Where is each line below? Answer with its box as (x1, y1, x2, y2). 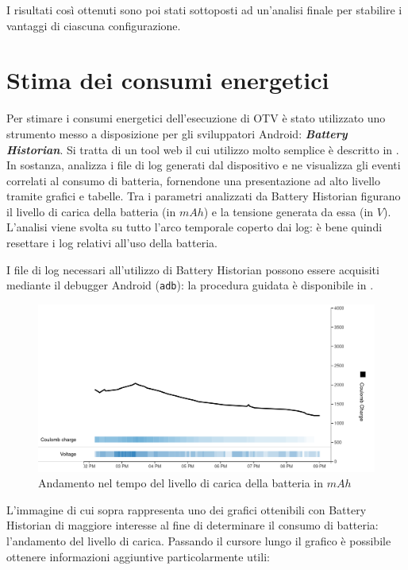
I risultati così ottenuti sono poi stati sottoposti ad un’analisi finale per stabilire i (6, 2, 402, 17)
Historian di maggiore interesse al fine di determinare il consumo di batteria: (6, 517, 379, 533)
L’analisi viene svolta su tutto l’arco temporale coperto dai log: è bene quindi (6, 219, 383, 235)
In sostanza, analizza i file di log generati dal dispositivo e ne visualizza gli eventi (6, 157, 401, 173)
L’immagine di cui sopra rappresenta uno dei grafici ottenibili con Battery (6, 501, 367, 518)
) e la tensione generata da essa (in (203, 203, 374, 219)
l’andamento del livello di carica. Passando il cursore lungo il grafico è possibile (6, 533, 391, 549)
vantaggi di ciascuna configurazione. (6, 17, 181, 33)
